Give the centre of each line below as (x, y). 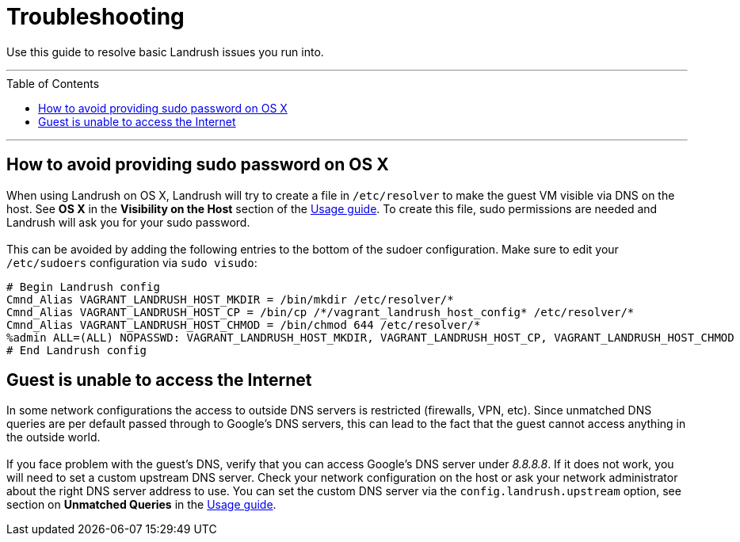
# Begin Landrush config (83, 286)
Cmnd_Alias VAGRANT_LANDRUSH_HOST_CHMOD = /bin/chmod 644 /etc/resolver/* (244, 324)
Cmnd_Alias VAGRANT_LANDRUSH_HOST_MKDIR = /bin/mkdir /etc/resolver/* (230, 299)
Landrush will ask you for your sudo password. (128, 222)
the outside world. (53, 437)
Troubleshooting (95, 17)
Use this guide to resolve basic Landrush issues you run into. (165, 52)
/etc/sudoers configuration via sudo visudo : (132, 262)
